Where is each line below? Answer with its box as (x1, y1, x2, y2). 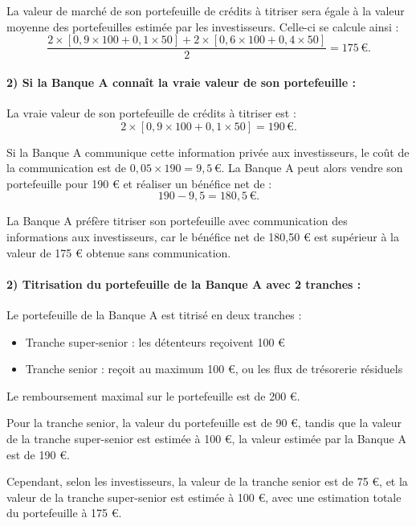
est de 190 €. (6, 446, 70, 462)
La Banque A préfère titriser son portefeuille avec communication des (6, 212, 348, 229)
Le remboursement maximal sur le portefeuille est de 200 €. (6, 387, 300, 404)
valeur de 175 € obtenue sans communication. (6, 244, 231, 261)
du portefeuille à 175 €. (6, 504, 122, 521)
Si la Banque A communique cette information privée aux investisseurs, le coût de (6, 143, 410, 160)
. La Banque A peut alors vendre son (221, 159, 403, 176)
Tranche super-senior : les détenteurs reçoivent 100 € (25, 333, 285, 350)
